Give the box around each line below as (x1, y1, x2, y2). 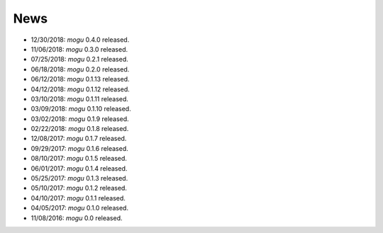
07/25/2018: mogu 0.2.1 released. (30, 55, 129, 64)
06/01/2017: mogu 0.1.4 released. (30, 164, 128, 173)
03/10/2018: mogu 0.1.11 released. (30, 94, 129, 103)
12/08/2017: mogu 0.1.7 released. (30, 135, 127, 143)
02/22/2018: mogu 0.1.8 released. (30, 125, 129, 133)
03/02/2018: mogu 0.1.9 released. (30, 114, 129, 123)
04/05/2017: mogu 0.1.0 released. (30, 204, 129, 212)
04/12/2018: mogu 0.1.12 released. (30, 85, 131, 93)
